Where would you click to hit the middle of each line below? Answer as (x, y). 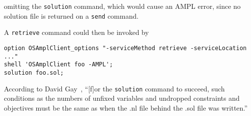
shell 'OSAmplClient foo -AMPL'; (58, 65)
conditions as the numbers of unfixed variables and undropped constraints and (122, 98)
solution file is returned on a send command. (71, 15)
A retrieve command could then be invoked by (76, 32)
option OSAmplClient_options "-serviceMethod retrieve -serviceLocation (125, 48)
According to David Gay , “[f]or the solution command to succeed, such (114, 88)
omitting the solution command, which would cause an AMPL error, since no (122, 6)
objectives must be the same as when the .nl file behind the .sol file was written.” (126, 107)
